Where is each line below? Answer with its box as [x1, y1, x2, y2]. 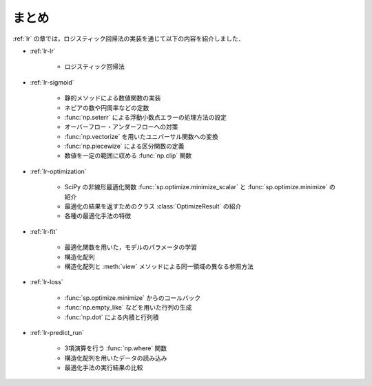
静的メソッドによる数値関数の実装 [64, 94, 161, 103]
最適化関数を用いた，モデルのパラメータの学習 [64, 243, 198, 251]
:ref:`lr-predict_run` [30, 328, 85, 336]
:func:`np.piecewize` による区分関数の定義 [64, 142, 185, 151]
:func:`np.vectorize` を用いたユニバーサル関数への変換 [64, 132, 218, 140]
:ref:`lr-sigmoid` [30, 78, 75, 86]
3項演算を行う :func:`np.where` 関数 [64, 344, 167, 352]
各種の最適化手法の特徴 [64, 212, 131, 220]
